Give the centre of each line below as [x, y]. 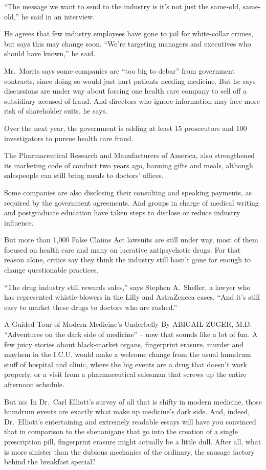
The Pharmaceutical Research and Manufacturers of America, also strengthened [130, 155]
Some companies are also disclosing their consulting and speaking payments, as [128, 192]
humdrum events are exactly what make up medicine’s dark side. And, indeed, [127, 411]
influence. [19, 222]
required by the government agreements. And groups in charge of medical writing [131, 202]
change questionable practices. [51, 270]
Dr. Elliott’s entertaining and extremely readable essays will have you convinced [130, 421]
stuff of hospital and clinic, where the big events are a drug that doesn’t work [126, 364]
